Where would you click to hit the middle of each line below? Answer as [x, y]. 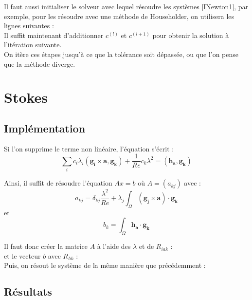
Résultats [28, 291]
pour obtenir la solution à [191, 35]
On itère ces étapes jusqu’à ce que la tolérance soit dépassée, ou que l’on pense [121, 54]
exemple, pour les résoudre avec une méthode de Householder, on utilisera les [119, 16]
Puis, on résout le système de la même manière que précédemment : [105, 265]
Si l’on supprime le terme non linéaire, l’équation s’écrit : [89, 148]
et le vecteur [22, 255]
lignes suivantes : [29, 26]
